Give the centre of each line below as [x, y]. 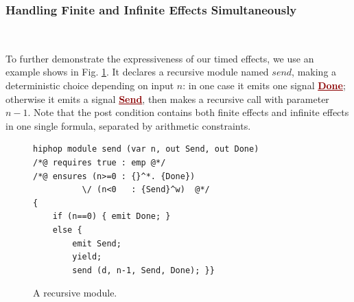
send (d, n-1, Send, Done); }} [143, 270]
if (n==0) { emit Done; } [111, 217]
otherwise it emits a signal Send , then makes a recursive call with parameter [167, 98]
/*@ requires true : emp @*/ [99, 162]
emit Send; [97, 243]
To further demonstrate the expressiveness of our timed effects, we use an [160, 58]
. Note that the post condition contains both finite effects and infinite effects [188, 112]
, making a [314, 72]
